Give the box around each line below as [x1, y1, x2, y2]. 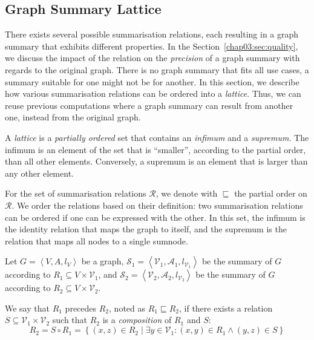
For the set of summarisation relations [5, 187, 146, 200]
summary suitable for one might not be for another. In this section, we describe [5, 75, 299, 88]
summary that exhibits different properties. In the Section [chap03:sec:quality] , [5, 39, 298, 52]
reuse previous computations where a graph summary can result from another [5, 99, 293, 111]
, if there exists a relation [178, 301, 273, 314]
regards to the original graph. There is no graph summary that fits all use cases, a [5, 63, 309, 76]
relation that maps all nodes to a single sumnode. [5, 234, 188, 247]
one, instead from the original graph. [5, 111, 141, 123]
